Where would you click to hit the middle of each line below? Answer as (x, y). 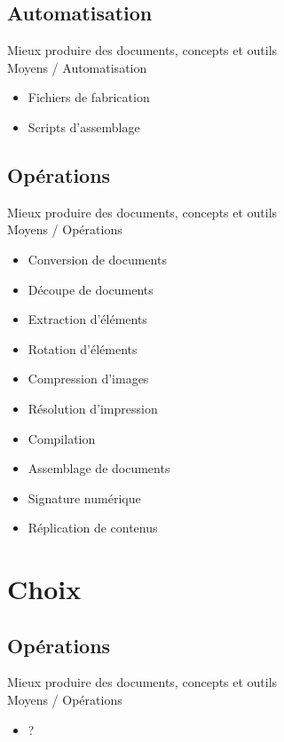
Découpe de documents (91, 289)
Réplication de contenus (93, 528)
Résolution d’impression (93, 408)
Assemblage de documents (99, 468)
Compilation (62, 438)
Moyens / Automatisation (77, 67)
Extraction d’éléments (87, 319)
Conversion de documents (97, 259)
